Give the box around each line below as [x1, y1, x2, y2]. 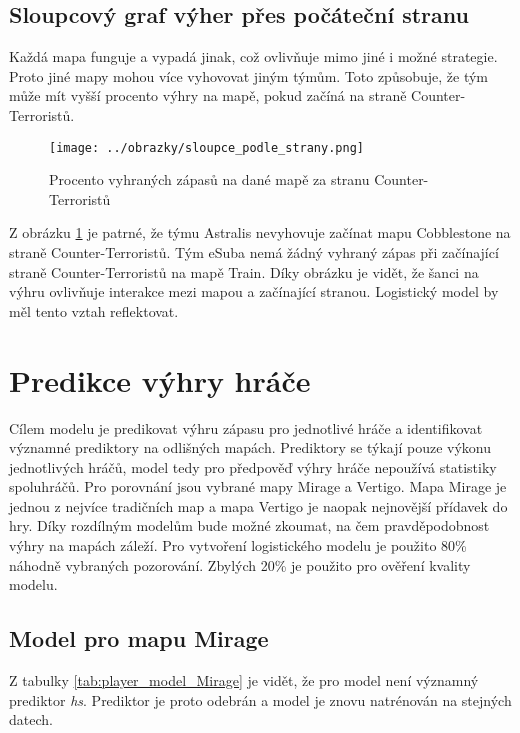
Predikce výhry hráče [9, 359, 311, 400]
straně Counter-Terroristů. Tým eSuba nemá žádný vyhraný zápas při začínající [9, 242, 499, 263]
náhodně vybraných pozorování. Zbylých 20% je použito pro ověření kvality [9, 554, 471, 575]
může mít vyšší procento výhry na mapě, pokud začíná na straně [9, 85, 407, 106]
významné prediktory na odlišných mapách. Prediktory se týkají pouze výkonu [9, 437, 492, 458]
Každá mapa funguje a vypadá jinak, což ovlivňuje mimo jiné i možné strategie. [9, 46, 498, 67]
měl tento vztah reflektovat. [9, 300, 179, 321]
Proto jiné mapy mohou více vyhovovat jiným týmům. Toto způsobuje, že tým [9, 65, 489, 86]
